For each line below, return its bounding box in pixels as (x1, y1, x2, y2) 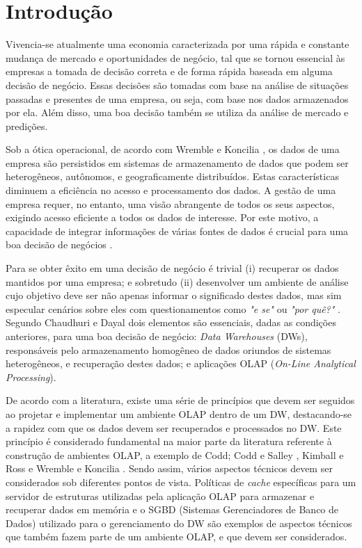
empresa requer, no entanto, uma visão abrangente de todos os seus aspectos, (6, 196, 335, 211)
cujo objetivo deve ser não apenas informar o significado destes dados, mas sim (6, 288, 342, 303)
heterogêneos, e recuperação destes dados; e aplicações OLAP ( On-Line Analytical (6, 356, 356, 371)
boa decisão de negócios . (6, 237, 113, 252)
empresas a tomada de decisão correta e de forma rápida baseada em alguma (6, 64, 333, 79)
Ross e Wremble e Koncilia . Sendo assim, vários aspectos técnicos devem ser (6, 461, 333, 476)
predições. (6, 118, 48, 133)
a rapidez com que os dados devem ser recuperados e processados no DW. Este (6, 420, 342, 435)
